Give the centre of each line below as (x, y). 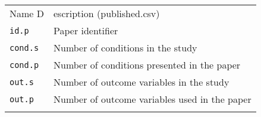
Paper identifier (86, 30)
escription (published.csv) (106, 13)
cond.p (24, 65)
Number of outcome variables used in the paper (152, 99)
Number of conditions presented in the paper (147, 65)
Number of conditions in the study (125, 48)
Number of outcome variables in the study (141, 82)
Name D (27, 13)
